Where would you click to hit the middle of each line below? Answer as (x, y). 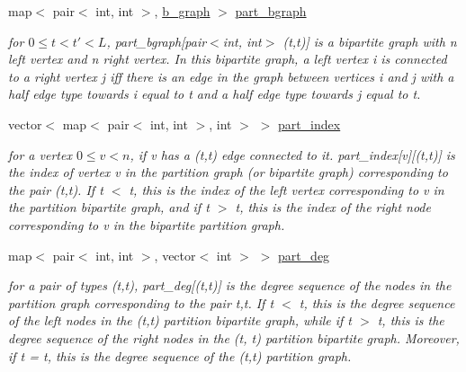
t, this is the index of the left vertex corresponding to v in (287, 189)
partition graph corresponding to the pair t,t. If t (141, 302)
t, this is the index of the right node (333, 207)
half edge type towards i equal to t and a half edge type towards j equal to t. (215, 94)
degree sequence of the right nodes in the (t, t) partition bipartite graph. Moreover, (234, 337)
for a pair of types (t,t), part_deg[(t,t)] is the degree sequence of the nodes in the (230, 285)
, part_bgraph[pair (157, 41)
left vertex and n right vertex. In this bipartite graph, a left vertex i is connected (228, 59)
